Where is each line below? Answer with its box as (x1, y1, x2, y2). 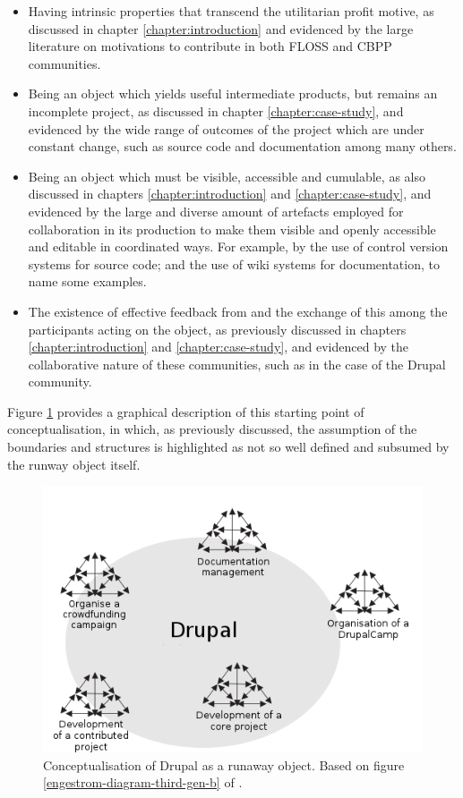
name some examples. (28, 272, 147, 291)
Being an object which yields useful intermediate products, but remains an (28, 84, 438, 103)
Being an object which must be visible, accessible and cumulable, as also (28, 166, 425, 185)
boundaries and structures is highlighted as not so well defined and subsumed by (7, 437, 450, 456)
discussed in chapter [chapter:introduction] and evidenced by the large (28, 19, 414, 38)
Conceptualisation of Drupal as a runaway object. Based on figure (43, 755, 405, 774)
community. (28, 372, 92, 391)
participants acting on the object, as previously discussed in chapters (28, 319, 407, 338)
